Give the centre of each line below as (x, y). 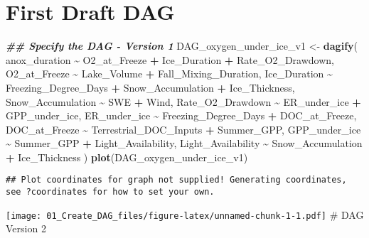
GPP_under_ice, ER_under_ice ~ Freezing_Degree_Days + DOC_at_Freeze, (181, 115)
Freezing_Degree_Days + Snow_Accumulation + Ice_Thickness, (150, 87)
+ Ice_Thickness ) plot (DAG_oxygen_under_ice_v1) (127, 157)
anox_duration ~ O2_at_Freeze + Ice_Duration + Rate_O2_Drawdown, (170, 59)
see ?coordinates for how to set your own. (110, 192)
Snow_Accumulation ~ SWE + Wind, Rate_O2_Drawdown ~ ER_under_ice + (183, 101)
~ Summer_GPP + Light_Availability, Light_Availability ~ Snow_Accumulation (184, 143)
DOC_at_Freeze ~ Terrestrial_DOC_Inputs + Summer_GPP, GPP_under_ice (183, 129)
